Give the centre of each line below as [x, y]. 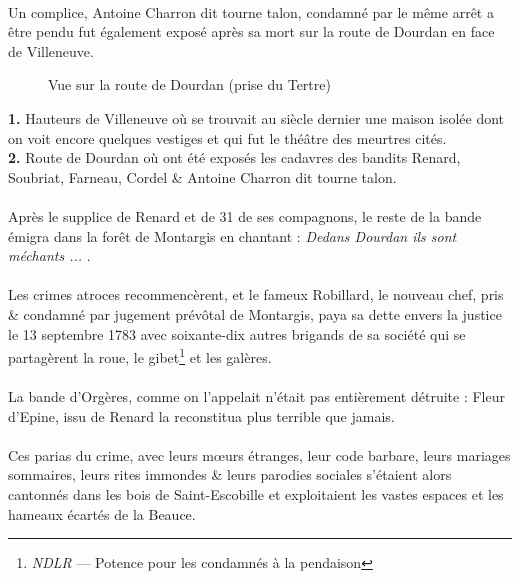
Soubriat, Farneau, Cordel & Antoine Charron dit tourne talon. [202, 176]
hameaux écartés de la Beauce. [102, 513]
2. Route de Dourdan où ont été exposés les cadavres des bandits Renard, [234, 157]
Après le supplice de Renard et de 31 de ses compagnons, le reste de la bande [245, 215]
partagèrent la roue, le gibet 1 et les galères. [140, 355]
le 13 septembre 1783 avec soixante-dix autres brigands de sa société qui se [237, 333]
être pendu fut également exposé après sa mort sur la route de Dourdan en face [251, 31]
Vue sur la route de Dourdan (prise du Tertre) [189, 84]
